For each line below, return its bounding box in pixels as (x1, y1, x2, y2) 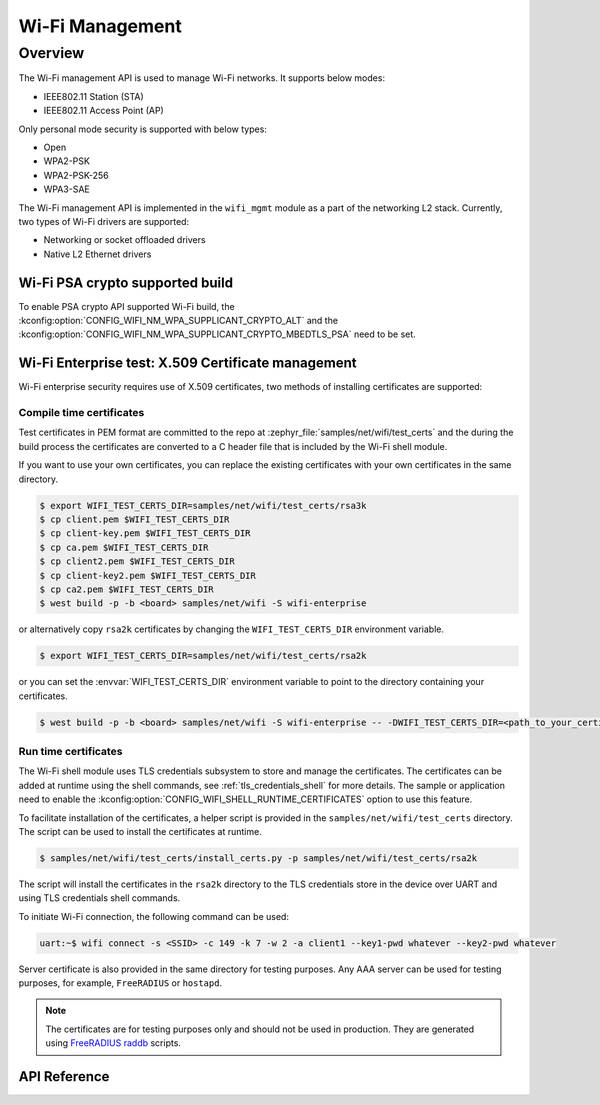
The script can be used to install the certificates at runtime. (18, 825, 262, 837)
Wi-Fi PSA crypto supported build (18, 274, 234, 291)
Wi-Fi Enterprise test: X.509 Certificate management (18, 355, 357, 372)
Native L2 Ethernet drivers (43, 248, 152, 260)
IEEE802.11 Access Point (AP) (43, 105, 164, 117)
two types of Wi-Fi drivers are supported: (18, 215, 190, 227)
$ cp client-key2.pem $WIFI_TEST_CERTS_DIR (39, 570, 257, 581)
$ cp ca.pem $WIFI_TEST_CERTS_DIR (39, 541, 209, 553)
